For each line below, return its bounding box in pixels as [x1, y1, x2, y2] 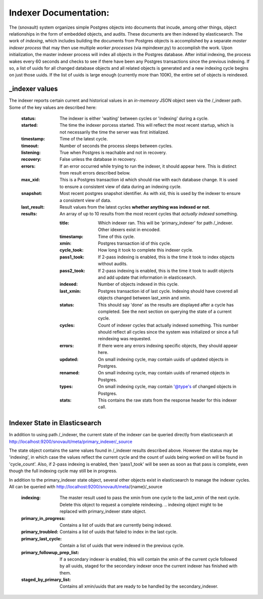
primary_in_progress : [21, 515, 66, 521]
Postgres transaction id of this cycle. [98, 240, 171, 246]
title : [59, 220, 69, 226]
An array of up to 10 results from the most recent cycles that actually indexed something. [59, 211, 238, 217]
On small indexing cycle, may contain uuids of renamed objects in [98, 370, 230, 376]
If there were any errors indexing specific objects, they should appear [98, 343, 238, 348]
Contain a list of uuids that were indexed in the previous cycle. [59, 542, 185, 548]
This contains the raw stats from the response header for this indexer [98, 397, 237, 403]
